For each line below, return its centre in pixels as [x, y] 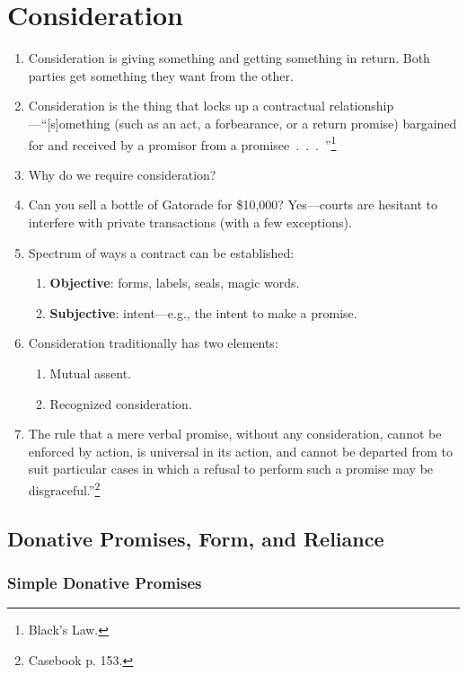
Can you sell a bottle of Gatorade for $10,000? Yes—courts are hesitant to [233, 204]
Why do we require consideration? [122, 174]
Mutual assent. [90, 373]
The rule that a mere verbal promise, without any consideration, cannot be [235, 434]
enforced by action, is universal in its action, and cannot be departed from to [240, 451]
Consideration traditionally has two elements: [153, 343]
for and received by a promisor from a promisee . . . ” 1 [182, 143]
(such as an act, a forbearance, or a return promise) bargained [286, 123]
